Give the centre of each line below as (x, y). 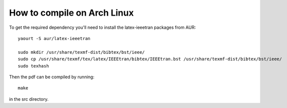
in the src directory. (29, 99)
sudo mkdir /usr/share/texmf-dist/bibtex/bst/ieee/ (81, 52)
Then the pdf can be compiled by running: (52, 77)
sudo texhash (33, 66)
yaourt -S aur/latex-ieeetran (54, 38)
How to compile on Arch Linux (72, 13)
